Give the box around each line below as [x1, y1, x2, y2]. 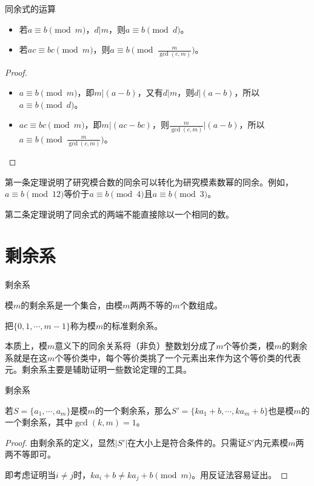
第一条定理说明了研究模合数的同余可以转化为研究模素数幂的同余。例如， [5, 175, 293, 188]
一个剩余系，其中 [5, 416, 73, 428]
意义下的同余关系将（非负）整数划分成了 [55, 339, 216, 352]
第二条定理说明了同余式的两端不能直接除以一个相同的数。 [5, 207, 234, 220]
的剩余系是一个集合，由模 [21, 299, 123, 311]
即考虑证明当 [5, 468, 56, 481]
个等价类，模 [223, 339, 275, 352]
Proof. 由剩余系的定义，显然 [5, 436, 115, 448]
